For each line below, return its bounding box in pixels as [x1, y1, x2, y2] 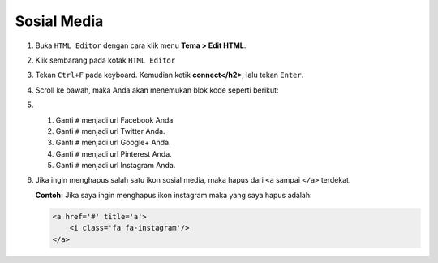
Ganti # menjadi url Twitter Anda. [55, 126, 165, 136]
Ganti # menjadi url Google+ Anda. [55, 138, 171, 148]
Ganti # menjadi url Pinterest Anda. [55, 149, 172, 158]
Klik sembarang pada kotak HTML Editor [35, 55, 176, 65]
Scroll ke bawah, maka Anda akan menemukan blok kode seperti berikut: [35, 85, 279, 95]
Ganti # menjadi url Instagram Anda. [55, 161, 176, 170]
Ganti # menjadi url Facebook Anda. [55, 114, 176, 125]
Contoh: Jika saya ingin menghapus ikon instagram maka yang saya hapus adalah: [35, 190, 312, 200]
